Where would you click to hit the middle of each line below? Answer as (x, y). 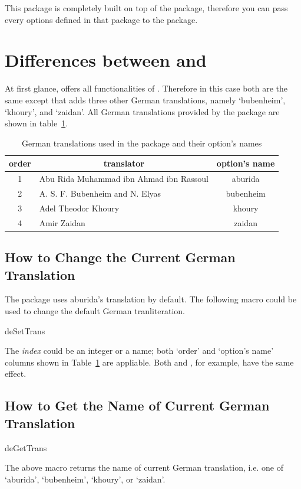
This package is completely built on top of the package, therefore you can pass (146, 8)
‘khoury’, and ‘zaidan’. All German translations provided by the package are (142, 111)
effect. (16, 374)
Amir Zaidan (62, 222)
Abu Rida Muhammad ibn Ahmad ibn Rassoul (124, 179)
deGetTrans (26, 447)
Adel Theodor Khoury (79, 208)
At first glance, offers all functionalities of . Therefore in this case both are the (146, 88)
